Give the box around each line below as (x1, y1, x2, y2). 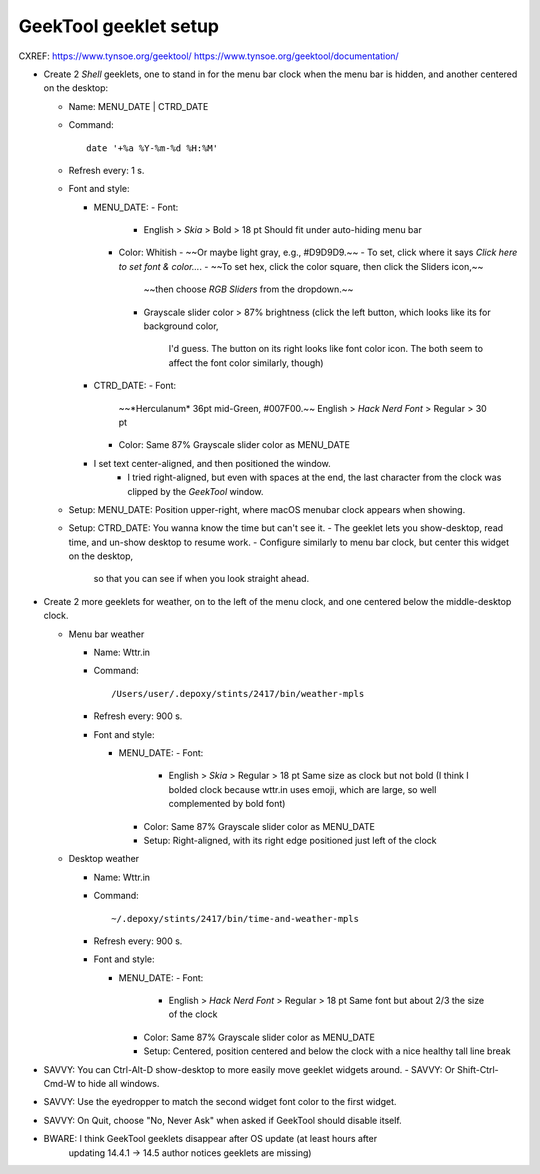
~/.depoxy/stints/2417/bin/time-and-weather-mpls (111, 913, 360, 924)
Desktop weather (68, 853, 140, 865)
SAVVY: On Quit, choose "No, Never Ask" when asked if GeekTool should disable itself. (43, 1114, 402, 1126)
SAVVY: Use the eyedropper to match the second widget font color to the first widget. (43, 1096, 397, 1108)
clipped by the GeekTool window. (127, 485, 264, 497)
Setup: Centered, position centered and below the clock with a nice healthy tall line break (143, 1045, 511, 1057)
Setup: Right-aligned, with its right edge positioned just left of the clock (143, 834, 437, 846)
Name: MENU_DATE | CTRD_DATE (68, 100, 209, 112)
